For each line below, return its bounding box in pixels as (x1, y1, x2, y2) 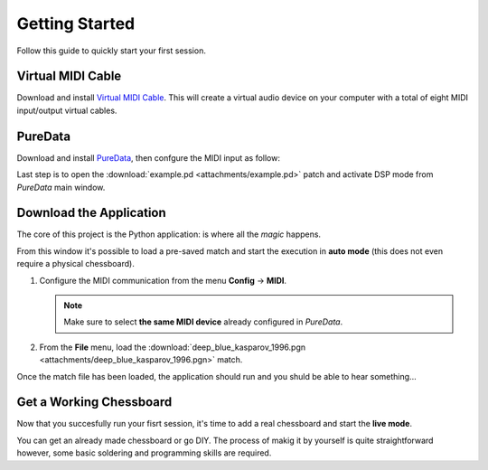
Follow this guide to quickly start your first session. (16, 45, 207, 56)
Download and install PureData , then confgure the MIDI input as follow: (16, 152, 280, 163)
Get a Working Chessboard (16, 394, 173, 410)
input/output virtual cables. (16, 105, 117, 116)
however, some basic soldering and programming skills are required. (16, 447, 272, 458)
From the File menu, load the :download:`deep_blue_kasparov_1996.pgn (39, 342, 306, 352)
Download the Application (16, 205, 166, 221)
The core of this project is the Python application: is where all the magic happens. (16, 229, 321, 240)
